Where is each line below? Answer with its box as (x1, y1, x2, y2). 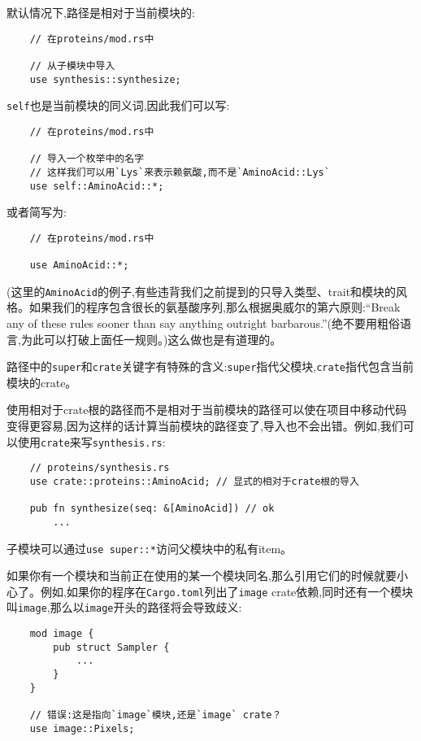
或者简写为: (7, 203, 67, 220)
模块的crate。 (7, 373, 77, 390)
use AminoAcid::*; (29, 259, 129, 272)
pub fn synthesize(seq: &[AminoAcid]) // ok (29, 503, 275, 515)
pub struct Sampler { (53, 641, 170, 653)
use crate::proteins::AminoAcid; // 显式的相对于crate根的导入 (29, 475, 359, 487)
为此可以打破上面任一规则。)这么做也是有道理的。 (20, 330, 282, 347)
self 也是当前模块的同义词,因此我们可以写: (7, 97, 230, 114)
